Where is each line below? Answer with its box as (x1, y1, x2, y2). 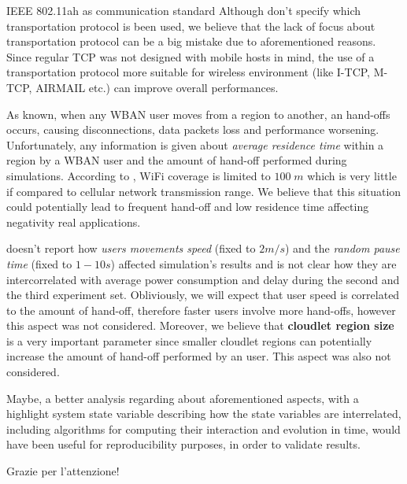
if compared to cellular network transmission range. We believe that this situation (6, 183, 401, 199)
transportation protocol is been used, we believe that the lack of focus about (6, 17, 376, 34)
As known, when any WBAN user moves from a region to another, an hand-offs (6, 105, 390, 122)
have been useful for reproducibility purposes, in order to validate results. (6, 436, 361, 453)
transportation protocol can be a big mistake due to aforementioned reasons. (6, 33, 376, 50)
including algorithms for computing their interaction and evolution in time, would (6, 420, 401, 437)
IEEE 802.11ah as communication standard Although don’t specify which (6, 2, 361, 18)
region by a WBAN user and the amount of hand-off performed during (6, 152, 347, 168)
